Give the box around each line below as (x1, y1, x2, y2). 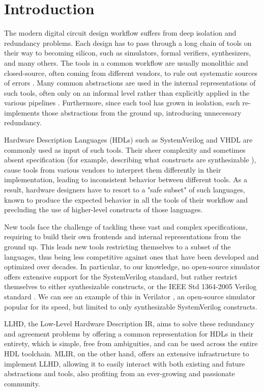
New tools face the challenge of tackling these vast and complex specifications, (4, 221, 248, 232)
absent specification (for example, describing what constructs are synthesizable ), (4, 154, 256, 165)
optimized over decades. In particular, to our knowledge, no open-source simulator (4, 261, 260, 272)
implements (4, 107, 40, 118)
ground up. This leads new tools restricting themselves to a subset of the (4, 241, 231, 251)
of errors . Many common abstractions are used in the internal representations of (4, 77, 256, 88)
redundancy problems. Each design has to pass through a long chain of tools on (4, 37, 252, 48)
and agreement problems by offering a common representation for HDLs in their (4, 328, 254, 339)
